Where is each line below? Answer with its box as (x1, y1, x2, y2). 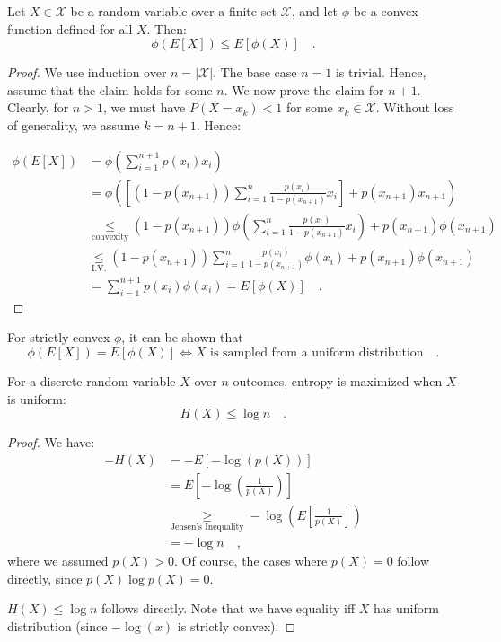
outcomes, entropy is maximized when (233, 371, 443, 390)
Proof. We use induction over (7, 63, 167, 82)
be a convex (353, 2, 418, 20)
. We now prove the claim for (224, 80, 384, 99)
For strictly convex (7, 328, 110, 347)
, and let (291, 2, 338, 20)
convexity (92, 233, 129, 242)
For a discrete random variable (7, 371, 176, 390)
